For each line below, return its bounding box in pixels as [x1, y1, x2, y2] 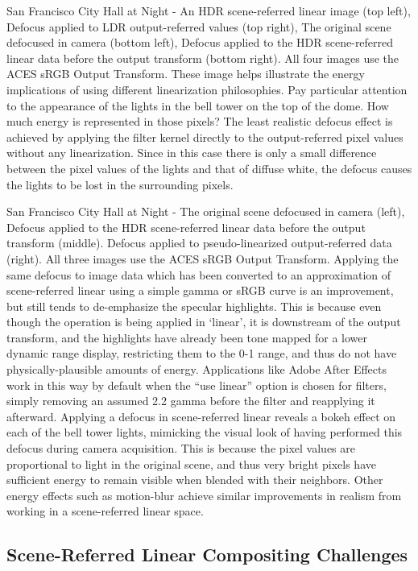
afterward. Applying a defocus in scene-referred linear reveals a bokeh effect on [6, 408, 396, 424]
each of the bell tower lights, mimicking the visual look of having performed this [6, 424, 403, 441]
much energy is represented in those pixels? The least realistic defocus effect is [6, 113, 393, 130]
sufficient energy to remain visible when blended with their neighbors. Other [6, 471, 383, 488]
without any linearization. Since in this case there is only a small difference [6, 144, 377, 161]
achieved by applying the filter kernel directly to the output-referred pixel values [6, 128, 404, 145]
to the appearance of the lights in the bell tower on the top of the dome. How [6, 97, 389, 114]
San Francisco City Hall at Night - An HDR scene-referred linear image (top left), [6, 2, 411, 19]
